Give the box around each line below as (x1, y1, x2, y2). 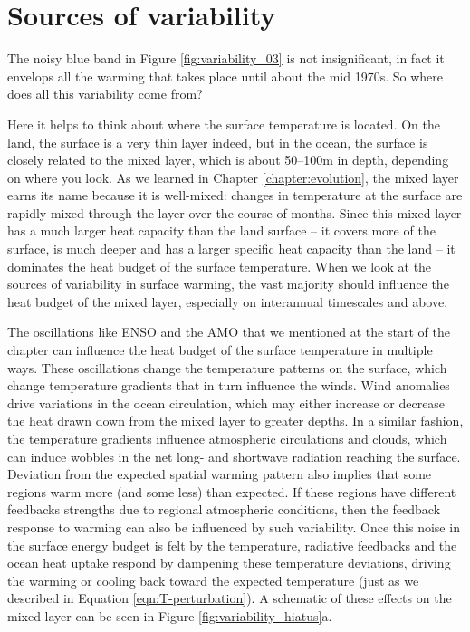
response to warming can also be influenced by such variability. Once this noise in (7, 517, 460, 536)
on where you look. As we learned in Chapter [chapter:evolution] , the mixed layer (7, 168, 459, 187)
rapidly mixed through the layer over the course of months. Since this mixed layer (7, 203, 462, 222)
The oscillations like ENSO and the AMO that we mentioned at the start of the (7, 322, 450, 341)
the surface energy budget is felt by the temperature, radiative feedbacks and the (7, 535, 457, 554)
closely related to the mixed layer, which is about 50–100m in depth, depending (7, 150, 449, 169)
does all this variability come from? (7, 84, 203, 103)
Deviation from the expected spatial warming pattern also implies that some (7, 464, 432, 484)
